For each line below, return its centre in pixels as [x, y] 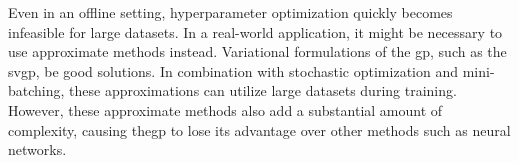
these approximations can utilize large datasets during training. [263, 90]
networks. [37, 149]
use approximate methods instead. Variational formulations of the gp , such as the [257, 51]
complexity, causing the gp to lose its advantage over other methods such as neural [259, 129]
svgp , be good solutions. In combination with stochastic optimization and [233, 70]
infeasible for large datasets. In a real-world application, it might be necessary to [255, 31]
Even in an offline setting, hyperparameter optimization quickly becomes [230, 12]
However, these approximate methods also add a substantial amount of [225, 109]
